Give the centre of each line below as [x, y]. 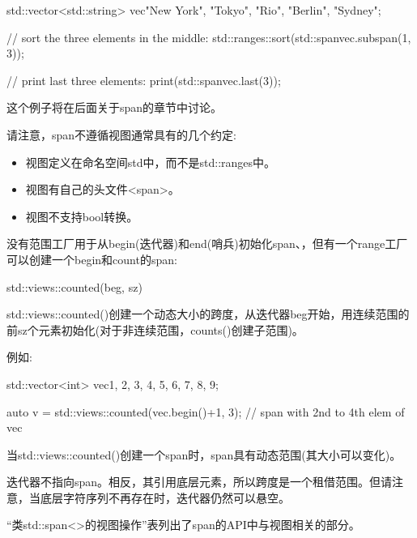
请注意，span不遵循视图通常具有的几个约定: [121, 134]
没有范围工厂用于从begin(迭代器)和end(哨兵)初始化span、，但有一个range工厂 [207, 243]
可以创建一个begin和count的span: [92, 259]
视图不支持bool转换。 [82, 216]
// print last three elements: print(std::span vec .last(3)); [144, 80]
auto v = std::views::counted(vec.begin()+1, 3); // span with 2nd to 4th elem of [206, 411]
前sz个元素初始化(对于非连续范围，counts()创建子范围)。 [155, 329]
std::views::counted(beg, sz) [74, 286]
